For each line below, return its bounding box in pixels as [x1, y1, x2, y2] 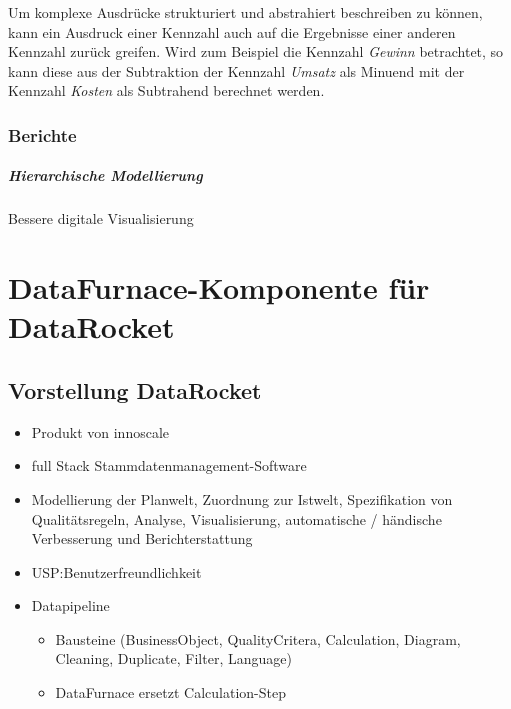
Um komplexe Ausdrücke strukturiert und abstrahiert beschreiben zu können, [8, 2, 483, 22]
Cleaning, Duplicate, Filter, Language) [55, 648, 292, 669]
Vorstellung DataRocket [8, 374, 262, 405]
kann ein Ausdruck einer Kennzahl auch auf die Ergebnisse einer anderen [8, 21, 456, 42]
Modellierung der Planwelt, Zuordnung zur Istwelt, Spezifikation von [31, 488, 453, 509]
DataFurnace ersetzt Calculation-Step [55, 682, 286, 703]
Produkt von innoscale [31, 421, 170, 442]
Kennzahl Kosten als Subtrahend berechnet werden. [8, 80, 325, 101]
